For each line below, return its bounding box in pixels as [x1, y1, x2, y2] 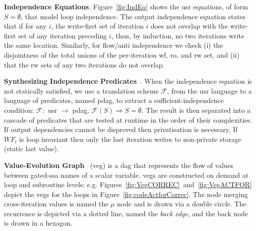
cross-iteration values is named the [4, 198, 109, 209]
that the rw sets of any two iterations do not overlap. [4, 59, 165, 69]
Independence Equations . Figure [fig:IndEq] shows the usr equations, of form [4, 1, 248, 11]
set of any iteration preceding [18, 30, 107, 40]
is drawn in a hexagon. [4, 218, 73, 228]
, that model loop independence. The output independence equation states [21, 11, 246, 21]
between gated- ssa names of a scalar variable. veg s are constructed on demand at [4, 169, 249, 180]
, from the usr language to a [167, 85, 252, 96]
